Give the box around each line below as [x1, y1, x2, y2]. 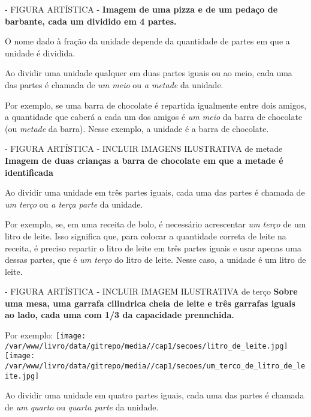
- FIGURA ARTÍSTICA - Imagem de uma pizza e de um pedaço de [5, 3, 278, 15]
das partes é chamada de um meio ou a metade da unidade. [5, 78, 224, 91]
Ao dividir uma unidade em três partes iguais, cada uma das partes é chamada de [5, 186, 305, 199]
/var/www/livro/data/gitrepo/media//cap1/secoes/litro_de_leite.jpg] [5, 341, 288, 350]
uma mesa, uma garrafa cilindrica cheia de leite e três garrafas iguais [5, 296, 295, 309]
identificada [5, 166, 53, 178]
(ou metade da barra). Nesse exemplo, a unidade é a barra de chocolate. [5, 122, 269, 134]
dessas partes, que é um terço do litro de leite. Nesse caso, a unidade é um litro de [5, 253, 306, 266]
